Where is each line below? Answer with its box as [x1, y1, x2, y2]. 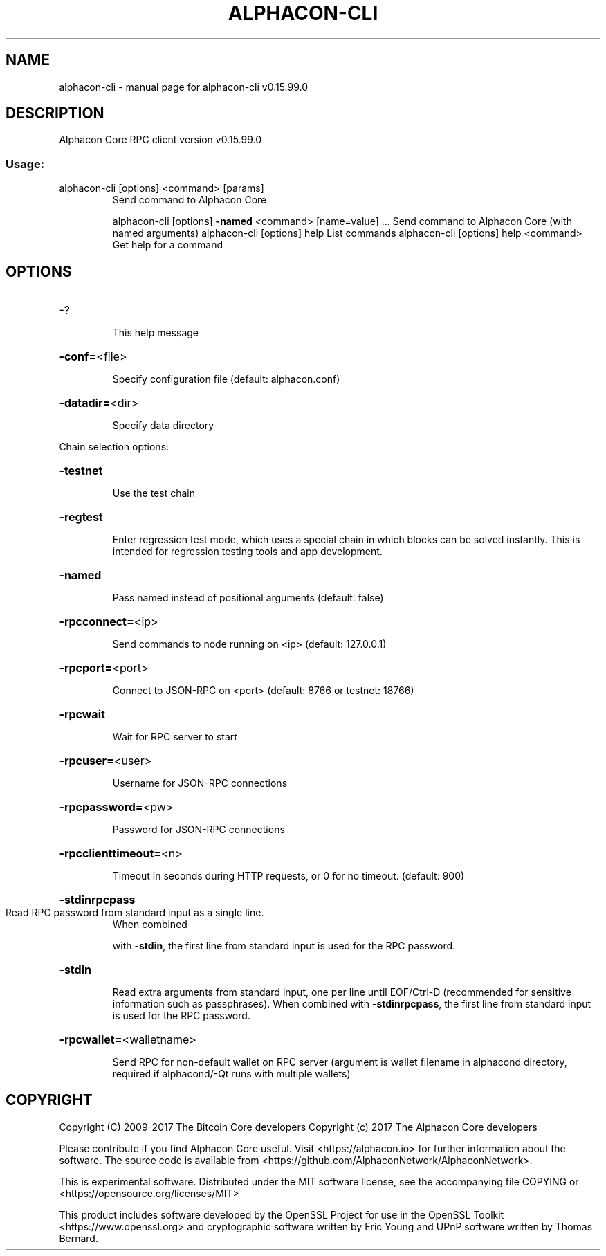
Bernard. [59, 1232, 98, 1244]
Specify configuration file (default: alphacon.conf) [112, 373, 340, 385]
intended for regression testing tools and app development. [112, 545, 383, 558]
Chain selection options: [59, 441, 169, 453]
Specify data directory [112, 419, 214, 432]
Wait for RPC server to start [112, 731, 237, 743]
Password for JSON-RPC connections [112, 823, 285, 836]
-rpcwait [59, 707, 105, 722]
